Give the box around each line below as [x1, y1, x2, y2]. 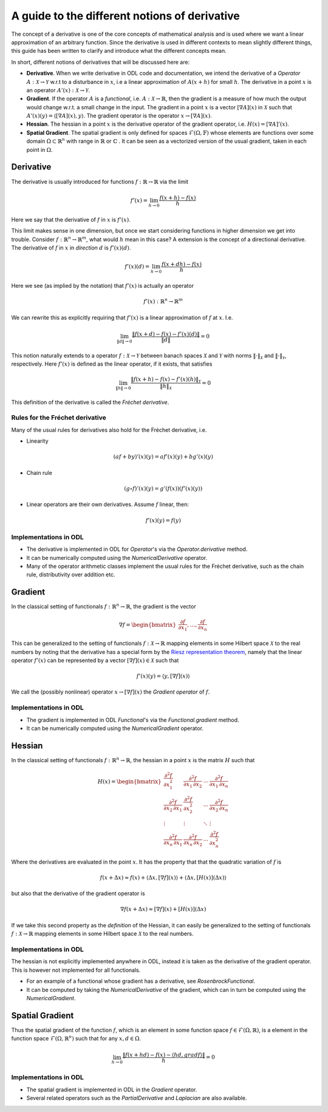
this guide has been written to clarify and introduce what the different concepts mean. [11, 47, 227, 55]
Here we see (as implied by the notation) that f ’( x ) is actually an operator [11, 282, 194, 290]
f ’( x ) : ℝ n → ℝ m [143, 297, 183, 305]
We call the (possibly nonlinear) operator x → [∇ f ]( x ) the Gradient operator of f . [11, 688, 210, 695]
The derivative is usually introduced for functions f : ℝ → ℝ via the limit [11, 178, 188, 185]
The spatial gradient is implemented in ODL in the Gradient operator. [26, 1086, 197, 1093]
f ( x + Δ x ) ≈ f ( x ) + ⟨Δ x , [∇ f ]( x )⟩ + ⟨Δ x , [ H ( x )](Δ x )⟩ [100, 874, 227, 881]
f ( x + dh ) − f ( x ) [161, 261, 202, 267]
